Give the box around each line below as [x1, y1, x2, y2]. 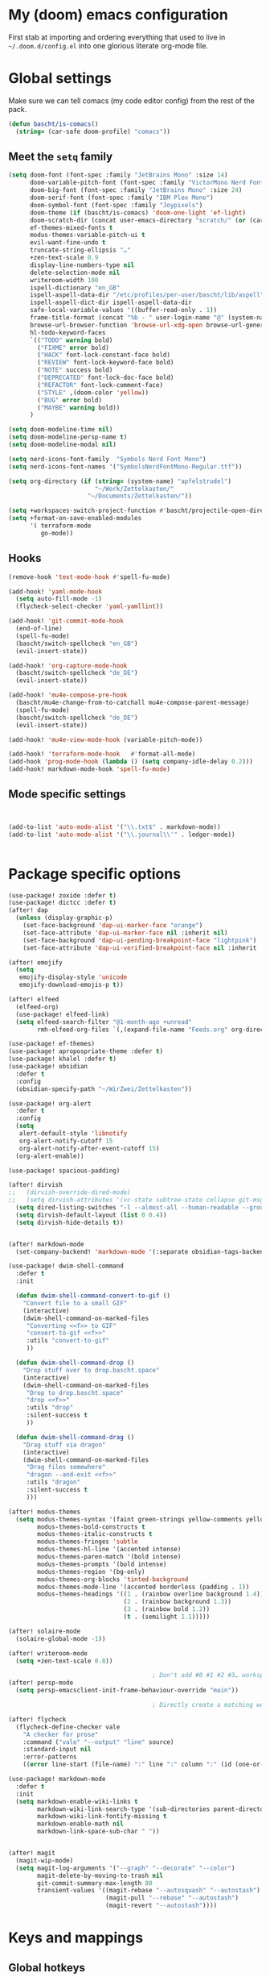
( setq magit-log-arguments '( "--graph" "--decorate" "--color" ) [15, 1864, 235, 1872]
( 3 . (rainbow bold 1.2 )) [123, 1605, 211, 1613]
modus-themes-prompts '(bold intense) [37, 1560, 167, 1568]
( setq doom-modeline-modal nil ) [8, 441, 117, 449]
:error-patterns [22, 1753, 78, 1761]
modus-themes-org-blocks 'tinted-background [37, 1575, 189, 1584]
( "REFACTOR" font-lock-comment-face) [37, 381, 163, 389]
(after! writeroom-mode [8, 1649, 88, 1658]
